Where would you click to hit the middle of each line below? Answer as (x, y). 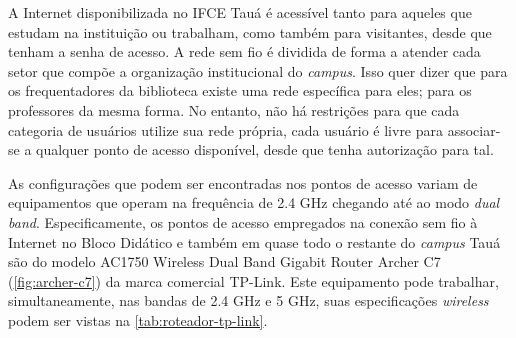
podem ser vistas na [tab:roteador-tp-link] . (138, 319)
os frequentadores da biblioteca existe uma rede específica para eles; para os (240, 90)
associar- (474, 129)
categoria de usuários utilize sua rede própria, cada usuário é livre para (226, 129)
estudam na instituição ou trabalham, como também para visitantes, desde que (250, 31)
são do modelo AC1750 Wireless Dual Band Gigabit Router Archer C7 (224, 261)
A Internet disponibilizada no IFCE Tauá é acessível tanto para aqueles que (240, 12)
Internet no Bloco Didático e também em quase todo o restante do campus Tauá (254, 241)
